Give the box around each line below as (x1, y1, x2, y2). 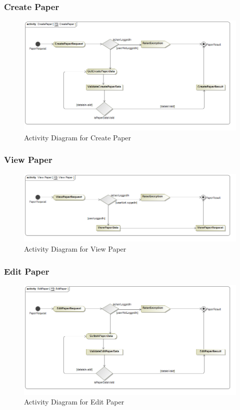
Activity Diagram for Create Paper (24, 132, 131, 142)
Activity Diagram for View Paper (24, 244, 126, 254)
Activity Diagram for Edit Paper (24, 396, 124, 407)
